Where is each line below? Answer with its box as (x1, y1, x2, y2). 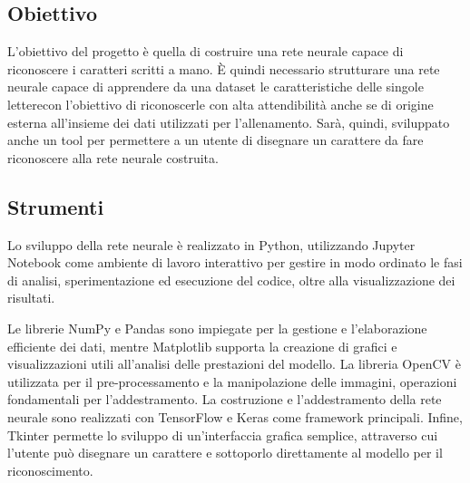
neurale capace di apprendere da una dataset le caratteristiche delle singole (7, 77, 424, 96)
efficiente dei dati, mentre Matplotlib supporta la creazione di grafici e (7, 336, 397, 355)
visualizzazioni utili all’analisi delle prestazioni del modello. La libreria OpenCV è (7, 354, 461, 373)
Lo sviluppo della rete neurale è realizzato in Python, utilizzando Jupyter (7, 235, 416, 254)
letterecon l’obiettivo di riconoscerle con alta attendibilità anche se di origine (7, 94, 434, 113)
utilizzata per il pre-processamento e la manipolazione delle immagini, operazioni (7, 372, 457, 391)
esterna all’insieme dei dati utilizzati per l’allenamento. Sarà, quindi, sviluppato (7, 112, 450, 131)
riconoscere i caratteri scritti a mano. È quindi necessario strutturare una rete (7, 59, 440, 78)
